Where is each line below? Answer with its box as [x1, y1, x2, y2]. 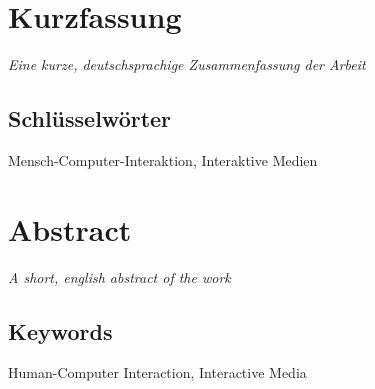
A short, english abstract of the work [8, 266, 231, 287]
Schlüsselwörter [8, 103, 172, 134]
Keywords [8, 315, 113, 346]
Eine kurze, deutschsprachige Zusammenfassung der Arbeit [8, 54, 366, 75]
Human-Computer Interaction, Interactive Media [8, 362, 307, 383]
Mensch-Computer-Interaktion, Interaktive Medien [8, 149, 318, 170]
